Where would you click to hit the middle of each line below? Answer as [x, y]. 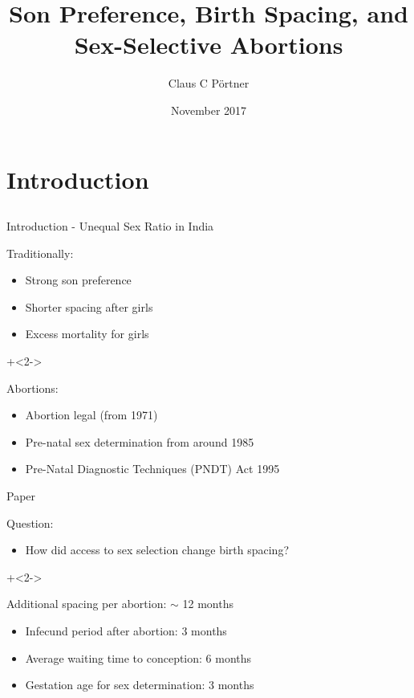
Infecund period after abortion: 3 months [126, 630]
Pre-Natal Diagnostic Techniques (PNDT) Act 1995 [152, 469]
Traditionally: [40, 253]
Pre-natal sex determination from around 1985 [140, 441]
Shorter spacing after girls [89, 306]
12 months [208, 604]
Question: [30, 522]
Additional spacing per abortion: [87, 604]
